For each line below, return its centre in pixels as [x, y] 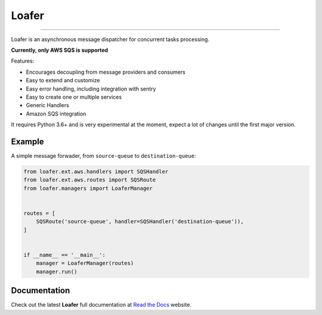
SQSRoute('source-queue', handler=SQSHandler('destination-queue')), [140, 222]
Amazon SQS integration [56, 114]
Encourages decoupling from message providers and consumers [106, 72]
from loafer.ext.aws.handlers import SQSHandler [96, 171]
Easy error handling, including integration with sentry [91, 89]
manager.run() [57, 272]
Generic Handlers [48, 105]
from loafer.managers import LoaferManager [88, 188]
